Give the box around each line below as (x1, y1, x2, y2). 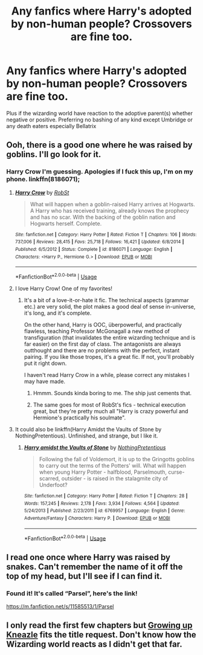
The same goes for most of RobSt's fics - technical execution (33, 401, 186, 408)
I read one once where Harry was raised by (6, 552, 171, 563)
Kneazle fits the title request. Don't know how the (6, 630, 196, 640)
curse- (168, 468, 185, 476)
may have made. (24, 378, 65, 385)
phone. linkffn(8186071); (6, 175, 80, 184)
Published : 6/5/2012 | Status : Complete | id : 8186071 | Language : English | (14, 246, 173, 252)
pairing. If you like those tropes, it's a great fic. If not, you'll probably (24, 353, 195, 360)
